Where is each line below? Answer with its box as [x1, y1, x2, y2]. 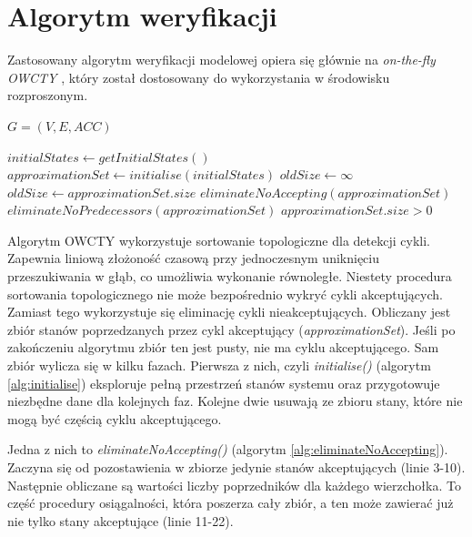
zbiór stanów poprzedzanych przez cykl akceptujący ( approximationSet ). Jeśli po [7, 319, 456, 339]
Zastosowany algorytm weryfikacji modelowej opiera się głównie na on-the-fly [7, 50, 436, 69]
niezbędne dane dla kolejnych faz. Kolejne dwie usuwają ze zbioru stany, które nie [7, 391, 463, 410]
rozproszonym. [7, 86, 88, 105]
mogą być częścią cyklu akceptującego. [7, 409, 222, 428]
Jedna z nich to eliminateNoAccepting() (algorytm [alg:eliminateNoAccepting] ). [7, 440, 448, 459]
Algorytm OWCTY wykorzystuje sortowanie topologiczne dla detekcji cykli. [7, 230, 430, 249]
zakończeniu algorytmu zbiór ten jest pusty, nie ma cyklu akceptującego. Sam [7, 338, 439, 357]
